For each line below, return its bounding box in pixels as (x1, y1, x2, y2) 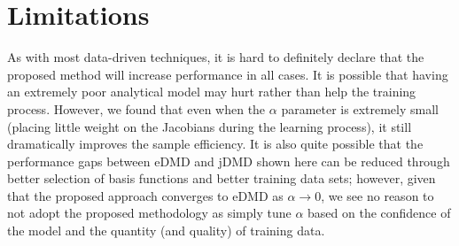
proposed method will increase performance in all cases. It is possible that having (7, 65, 448, 83)
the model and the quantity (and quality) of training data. (7, 221, 325, 240)
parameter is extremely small (281, 99, 439, 118)
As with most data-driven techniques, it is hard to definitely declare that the (7, 48, 424, 66)
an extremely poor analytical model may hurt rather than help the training (7, 82, 416, 101)
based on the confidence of (307, 204, 451, 222)
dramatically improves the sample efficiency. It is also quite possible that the (7, 135, 424, 153)
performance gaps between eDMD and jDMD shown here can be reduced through (7, 151, 450, 170)
